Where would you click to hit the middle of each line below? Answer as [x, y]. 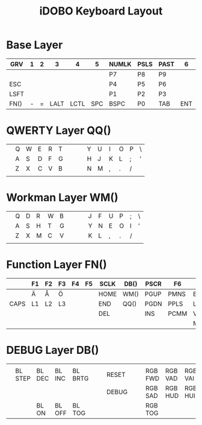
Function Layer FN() [57, 265]
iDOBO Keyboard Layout [101, 11]
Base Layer [35, 45]
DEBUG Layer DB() [53, 350]
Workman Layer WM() [62, 198]
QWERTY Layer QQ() [59, 131]
